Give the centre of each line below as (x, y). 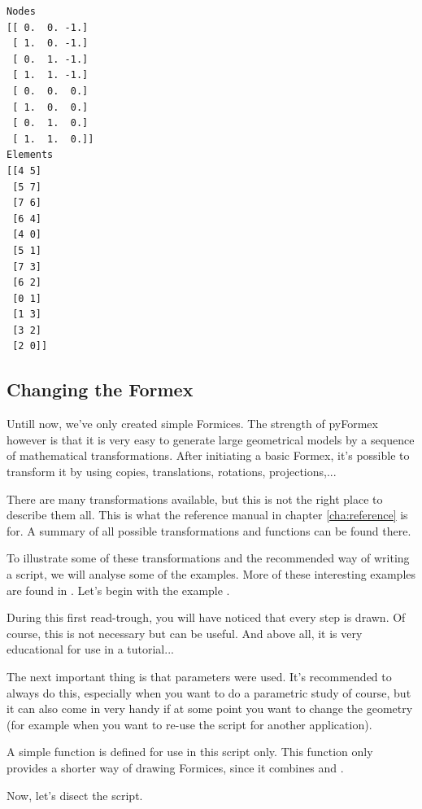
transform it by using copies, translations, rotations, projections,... (172, 472)
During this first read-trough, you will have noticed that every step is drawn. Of (206, 617)
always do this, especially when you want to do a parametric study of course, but (209, 692)
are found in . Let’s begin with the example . (118, 590)
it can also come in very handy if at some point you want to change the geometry (210, 708)
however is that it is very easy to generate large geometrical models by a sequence (211, 439)
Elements (30, 155)
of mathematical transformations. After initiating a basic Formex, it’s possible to (208, 455)
